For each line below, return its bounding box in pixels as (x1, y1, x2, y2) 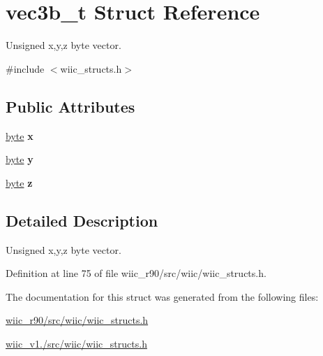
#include (6, 61, 45, 76)
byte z (6, 175, 33, 190)
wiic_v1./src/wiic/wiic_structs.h (6, 336, 147, 350)
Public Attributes (6, 95, 135, 117)
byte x (6, 128, 33, 143)
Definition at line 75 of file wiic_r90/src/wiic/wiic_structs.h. (6, 266, 266, 280)
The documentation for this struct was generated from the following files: (6, 289, 319, 304)
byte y (6, 152, 33, 166)
